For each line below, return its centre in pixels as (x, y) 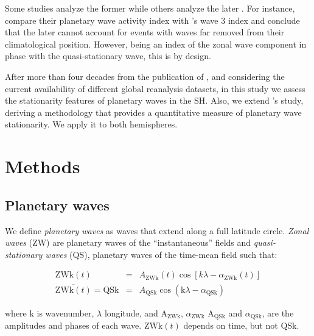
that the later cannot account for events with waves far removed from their (145, 32)
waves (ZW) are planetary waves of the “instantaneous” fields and (128, 242)
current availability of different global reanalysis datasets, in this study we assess (155, 88)
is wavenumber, (65, 313)
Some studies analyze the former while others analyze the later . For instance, (150, 8)
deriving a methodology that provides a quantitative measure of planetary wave (153, 112)
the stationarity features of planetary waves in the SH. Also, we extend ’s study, (154, 100)
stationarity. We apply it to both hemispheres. (91, 124)
